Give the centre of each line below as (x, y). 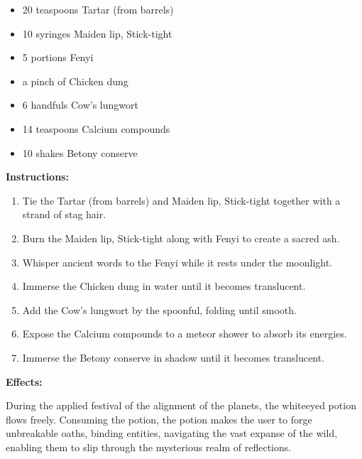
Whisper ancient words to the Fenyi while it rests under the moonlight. (177, 262)
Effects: (24, 381)
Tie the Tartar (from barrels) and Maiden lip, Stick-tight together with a (181, 200)
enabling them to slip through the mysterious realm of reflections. (149, 447)
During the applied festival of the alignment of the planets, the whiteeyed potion (181, 405)
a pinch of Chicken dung (75, 81)
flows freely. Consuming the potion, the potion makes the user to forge (159, 419)
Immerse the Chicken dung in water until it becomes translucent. (164, 286)
